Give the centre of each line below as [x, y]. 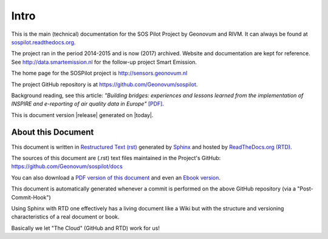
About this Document [53, 133]
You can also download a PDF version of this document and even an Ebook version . [116, 177]
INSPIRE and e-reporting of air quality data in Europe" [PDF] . [87, 104]
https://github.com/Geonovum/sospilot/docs [67, 166]
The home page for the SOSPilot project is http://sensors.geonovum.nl [99, 73]
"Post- [305, 189]
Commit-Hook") [31, 197]
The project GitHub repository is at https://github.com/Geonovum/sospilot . [104, 84]
